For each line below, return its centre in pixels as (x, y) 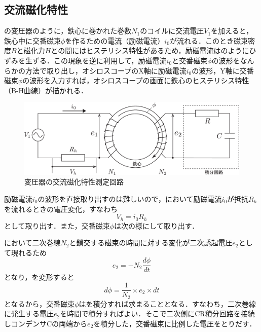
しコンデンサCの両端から (46, 323)
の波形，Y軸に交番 (223, 70)
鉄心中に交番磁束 (32, 40)
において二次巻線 (32, 243)
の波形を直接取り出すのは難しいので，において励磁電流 (130, 198)
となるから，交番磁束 (40, 303)
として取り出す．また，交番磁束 (57, 225)
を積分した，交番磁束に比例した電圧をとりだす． (175, 323)
